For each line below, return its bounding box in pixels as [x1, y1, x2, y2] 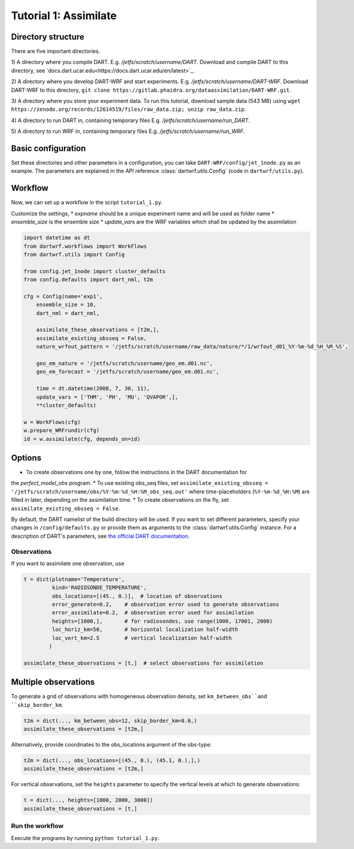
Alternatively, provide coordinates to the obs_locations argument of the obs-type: [11, 741, 212, 748]
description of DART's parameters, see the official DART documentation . [11, 532, 190, 539]
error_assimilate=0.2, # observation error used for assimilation [51, 610, 254, 616]
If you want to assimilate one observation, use [11, 560, 125, 567]
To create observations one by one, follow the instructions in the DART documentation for [26, 469, 248, 476]
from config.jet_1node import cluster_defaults [23, 268, 166, 275]
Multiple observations [11, 677, 95, 687]
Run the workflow [11, 822, 64, 830]
